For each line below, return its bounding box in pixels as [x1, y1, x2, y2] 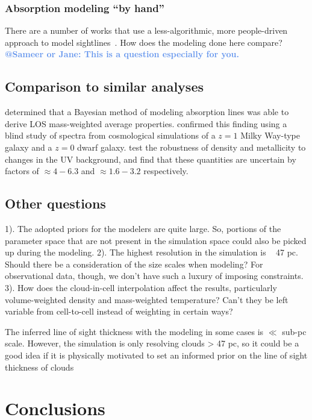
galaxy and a [5, 140, 52, 153]
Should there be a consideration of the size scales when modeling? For [5, 257, 263, 270]
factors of [5, 165, 39, 177]
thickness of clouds [5, 360, 74, 373]
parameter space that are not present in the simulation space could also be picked [5, 234, 307, 246]
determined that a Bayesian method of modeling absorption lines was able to [5, 105, 289, 118]
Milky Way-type [240, 129, 300, 142]
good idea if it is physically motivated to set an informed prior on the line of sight [5, 348, 308, 361]
